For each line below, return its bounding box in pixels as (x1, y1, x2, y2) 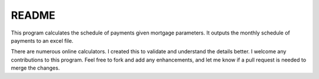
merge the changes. (11, 64, 60, 71)
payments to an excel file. (11, 37, 74, 44)
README (11, 9, 56, 22)
